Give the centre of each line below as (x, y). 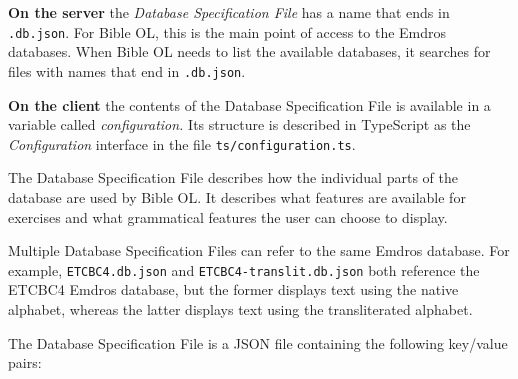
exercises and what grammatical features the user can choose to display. (228, 216)
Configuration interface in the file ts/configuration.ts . (182, 143)
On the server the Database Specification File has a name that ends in (229, 12)
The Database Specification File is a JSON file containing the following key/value (258, 342)
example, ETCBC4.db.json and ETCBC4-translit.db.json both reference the (244, 269)
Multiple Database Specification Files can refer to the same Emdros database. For (259, 250)
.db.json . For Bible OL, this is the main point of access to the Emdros (227, 31)
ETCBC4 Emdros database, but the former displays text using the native (233, 289)
